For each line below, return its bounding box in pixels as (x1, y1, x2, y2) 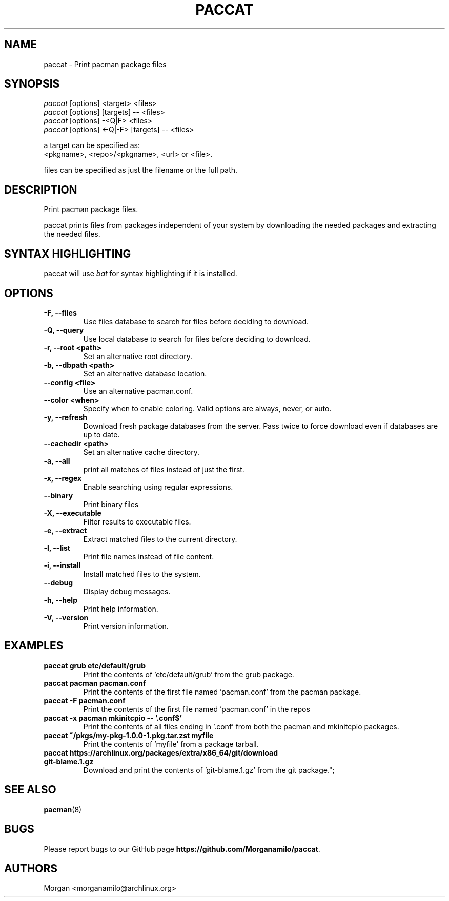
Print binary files (83, 499, 139, 509)
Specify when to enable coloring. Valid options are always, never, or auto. (83, 404, 332, 413)
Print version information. (83, 621, 169, 631)
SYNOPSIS (4, 77, 60, 91)
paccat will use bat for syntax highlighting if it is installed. (44, 269, 237, 278)
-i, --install (44, 560, 81, 570)
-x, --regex (44, 473, 82, 483)
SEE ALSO (4, 783, 56, 797)
